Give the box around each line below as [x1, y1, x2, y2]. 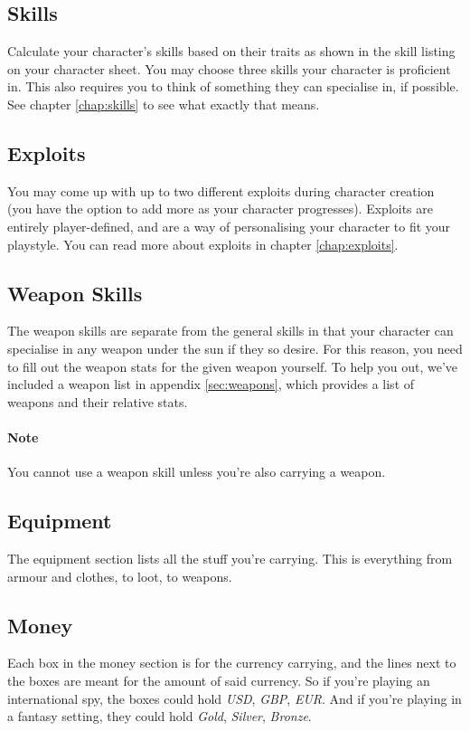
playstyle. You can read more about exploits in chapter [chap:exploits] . [7, 234, 399, 253]
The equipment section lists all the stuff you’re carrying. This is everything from [7, 548, 453, 567]
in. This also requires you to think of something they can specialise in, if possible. [7, 77, 459, 96]
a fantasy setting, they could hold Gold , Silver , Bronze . [7, 707, 312, 726]
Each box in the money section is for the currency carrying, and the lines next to [7, 653, 456, 672]
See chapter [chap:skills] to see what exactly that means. [7, 94, 320, 113]
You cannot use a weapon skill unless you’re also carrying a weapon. [7, 462, 386, 481]
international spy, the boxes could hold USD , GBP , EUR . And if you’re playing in [7, 688, 462, 707]
